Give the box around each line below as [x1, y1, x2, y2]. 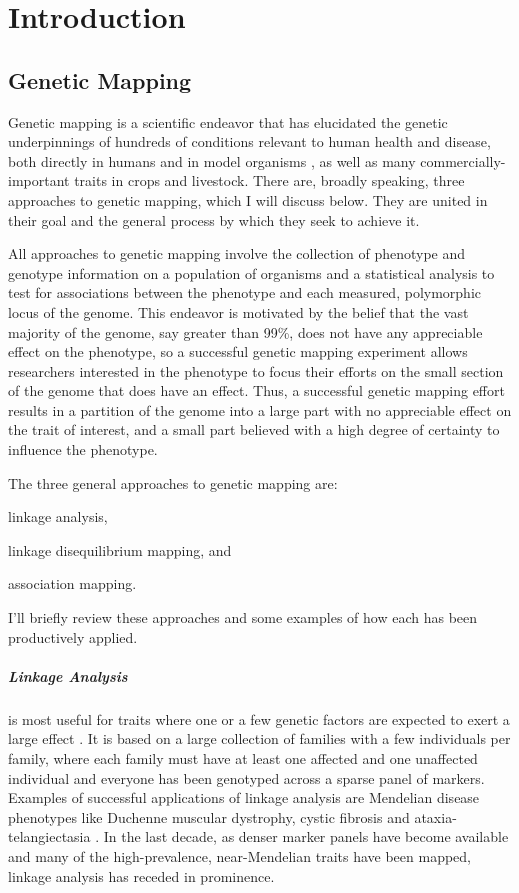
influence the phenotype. [8, 439, 158, 460]
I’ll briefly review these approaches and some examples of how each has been [8, 607, 478, 628]
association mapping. [8, 573, 137, 594]
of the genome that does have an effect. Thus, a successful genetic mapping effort [8, 380, 505, 401]
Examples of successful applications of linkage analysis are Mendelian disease [8, 787, 480, 808]
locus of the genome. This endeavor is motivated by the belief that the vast [8, 301, 469, 322]
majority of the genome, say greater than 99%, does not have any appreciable [8, 321, 483, 342]
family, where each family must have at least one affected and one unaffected [8, 747, 478, 768]
